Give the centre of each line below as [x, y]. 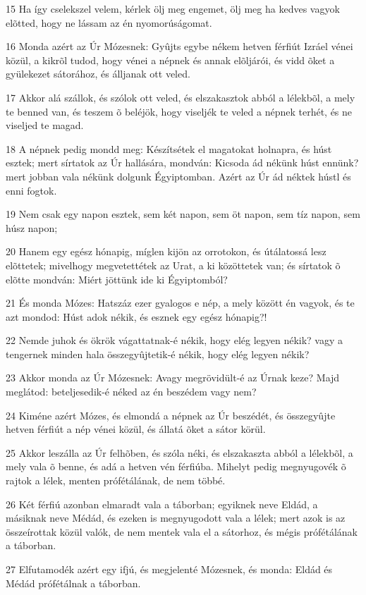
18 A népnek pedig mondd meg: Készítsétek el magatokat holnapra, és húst [169, 148]
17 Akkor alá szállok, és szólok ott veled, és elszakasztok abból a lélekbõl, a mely [181, 97]
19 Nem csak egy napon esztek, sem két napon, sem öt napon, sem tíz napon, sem [183, 214]
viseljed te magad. [45, 125]
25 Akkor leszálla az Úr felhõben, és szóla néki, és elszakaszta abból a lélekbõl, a [179, 452]
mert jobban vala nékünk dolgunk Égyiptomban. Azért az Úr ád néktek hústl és [178, 176]
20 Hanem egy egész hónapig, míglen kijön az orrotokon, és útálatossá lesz [166, 251]
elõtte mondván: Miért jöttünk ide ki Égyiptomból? [117, 279]
